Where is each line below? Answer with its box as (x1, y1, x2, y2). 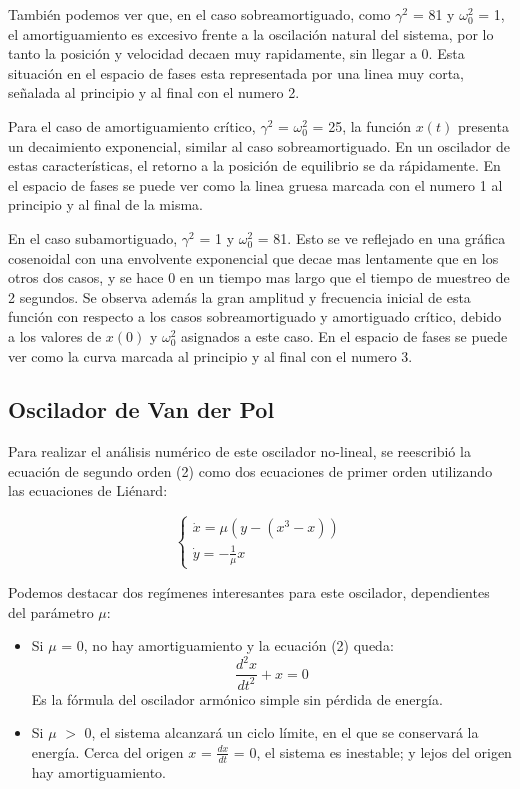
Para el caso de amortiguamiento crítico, (8, 115, 256, 136)
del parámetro (8, 601, 94, 622)
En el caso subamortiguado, (8, 227, 178, 248)
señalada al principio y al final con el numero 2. (8, 82, 300, 103)
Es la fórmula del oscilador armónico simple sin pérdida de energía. (31, 688, 443, 709)
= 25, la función (312, 115, 412, 136)
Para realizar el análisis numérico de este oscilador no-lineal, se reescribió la (8, 441, 471, 462)
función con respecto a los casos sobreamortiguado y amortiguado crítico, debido (8, 306, 502, 327)
